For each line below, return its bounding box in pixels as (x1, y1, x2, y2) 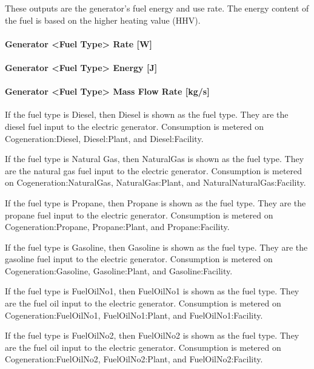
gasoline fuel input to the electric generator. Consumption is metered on (5, 252, 273, 265)
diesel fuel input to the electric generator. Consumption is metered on (5, 120, 264, 132)
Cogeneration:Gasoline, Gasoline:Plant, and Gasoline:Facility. (5, 264, 233, 277)
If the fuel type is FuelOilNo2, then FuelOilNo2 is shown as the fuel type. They (5, 329, 299, 342)
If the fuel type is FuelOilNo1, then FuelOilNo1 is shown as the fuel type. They (5, 285, 299, 297)
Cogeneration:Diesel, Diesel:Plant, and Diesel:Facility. (5, 132, 204, 144)
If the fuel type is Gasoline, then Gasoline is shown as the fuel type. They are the (5, 240, 308, 253)
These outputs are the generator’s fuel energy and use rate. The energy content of (5, 2, 309, 14)
